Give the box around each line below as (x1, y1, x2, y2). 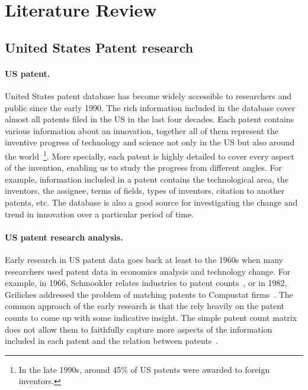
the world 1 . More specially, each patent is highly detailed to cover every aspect (5, 148, 294, 162)
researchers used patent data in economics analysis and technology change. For (5, 265, 291, 277)
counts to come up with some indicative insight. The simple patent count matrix (5, 311, 297, 323)
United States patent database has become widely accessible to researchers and (5, 89, 291, 102)
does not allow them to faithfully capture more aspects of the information (5, 323, 272, 335)
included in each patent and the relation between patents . (5, 334, 219, 347)
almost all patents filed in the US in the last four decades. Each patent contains (5, 113, 294, 125)
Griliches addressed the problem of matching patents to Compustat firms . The (5, 288, 293, 300)
